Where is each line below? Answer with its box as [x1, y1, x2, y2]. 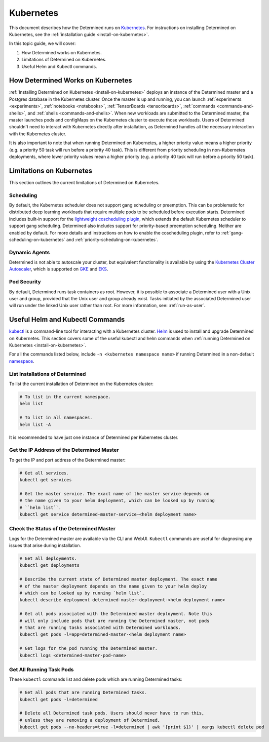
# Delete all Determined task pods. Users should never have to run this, [19, 710, 205, 716]
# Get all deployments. [19, 556, 77, 561]
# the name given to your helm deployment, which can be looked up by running [19, 498, 215, 504]
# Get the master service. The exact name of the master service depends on [19, 491, 210, 496]
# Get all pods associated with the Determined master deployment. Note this [19, 611, 212, 617]
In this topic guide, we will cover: [9, 40, 76, 46]
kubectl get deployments [19, 563, 80, 568]
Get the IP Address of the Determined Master [9, 447, 119, 454]
